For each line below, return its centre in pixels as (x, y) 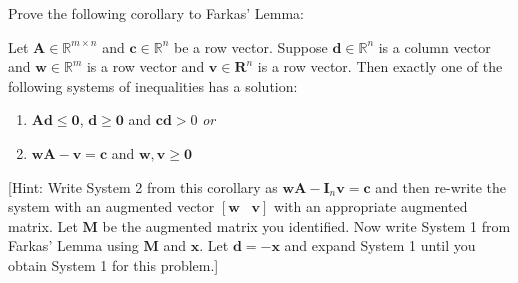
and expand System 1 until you (380, 245)
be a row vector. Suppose (250, 46)
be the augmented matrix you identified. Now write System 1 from (306, 225)
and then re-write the (441, 186)
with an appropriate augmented (371, 206)
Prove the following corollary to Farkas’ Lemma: (156, 13)
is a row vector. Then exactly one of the (380, 66)
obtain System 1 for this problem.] (113, 264)
